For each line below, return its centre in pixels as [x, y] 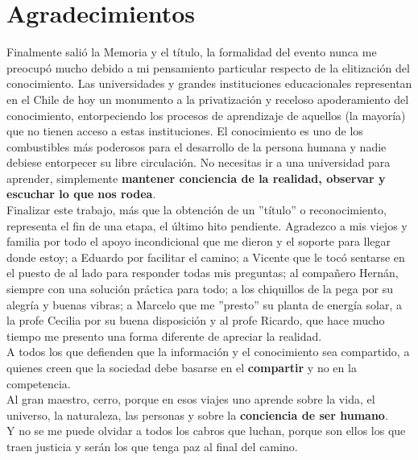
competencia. [39, 383]
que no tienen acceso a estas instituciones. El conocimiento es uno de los [185, 131]
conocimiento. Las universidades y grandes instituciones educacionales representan [209, 83]
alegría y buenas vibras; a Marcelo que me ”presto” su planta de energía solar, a [204, 304]
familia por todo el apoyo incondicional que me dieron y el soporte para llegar [199, 241]
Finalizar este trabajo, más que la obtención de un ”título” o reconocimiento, [197, 210]
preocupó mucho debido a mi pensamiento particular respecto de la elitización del [208, 67]
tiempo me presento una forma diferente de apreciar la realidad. [164, 336]
